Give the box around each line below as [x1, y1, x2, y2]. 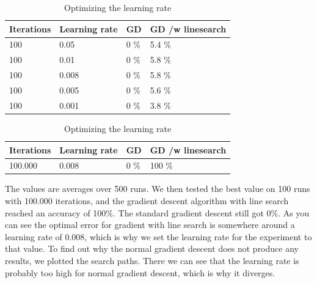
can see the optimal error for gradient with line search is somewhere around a [5, 218, 295, 231]
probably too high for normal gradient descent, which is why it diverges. [5, 266, 275, 279]
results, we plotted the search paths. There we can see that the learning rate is [5, 254, 299, 266]
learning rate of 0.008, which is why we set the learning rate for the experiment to [5, 230, 312, 243]
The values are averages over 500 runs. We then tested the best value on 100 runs [5, 182, 310, 195]
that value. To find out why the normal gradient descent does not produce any [5, 242, 299, 255]
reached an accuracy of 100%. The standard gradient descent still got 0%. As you [5, 206, 310, 219]
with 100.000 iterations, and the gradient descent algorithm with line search [5, 194, 289, 207]
